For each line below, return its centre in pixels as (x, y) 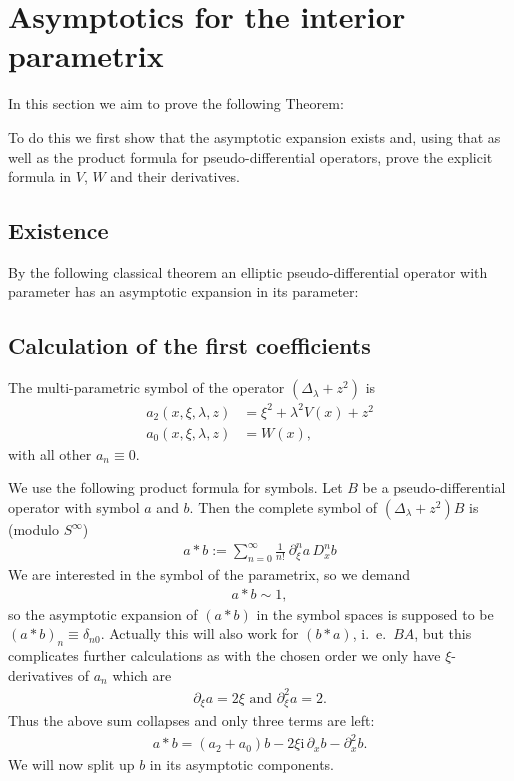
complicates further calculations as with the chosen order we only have (224, 654)
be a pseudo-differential (434, 487)
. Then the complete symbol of (283, 507)
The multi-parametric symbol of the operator (146, 387)
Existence (58, 230)
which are (142, 674)
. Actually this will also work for (199, 633)
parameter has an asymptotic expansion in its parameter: (183, 291)
